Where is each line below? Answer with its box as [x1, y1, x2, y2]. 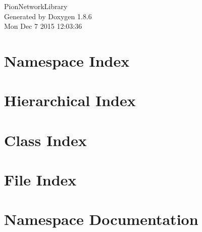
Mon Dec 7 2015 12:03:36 [4, 21, 82, 31]
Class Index [4, 129, 87, 150]
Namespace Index [4, 50, 130, 71]
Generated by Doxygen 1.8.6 [4, 11, 92, 21]
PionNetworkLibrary [4, 1, 68, 11]
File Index [4, 169, 77, 190]
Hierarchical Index [4, 90, 136, 111]
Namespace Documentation [4, 209, 198, 229]
